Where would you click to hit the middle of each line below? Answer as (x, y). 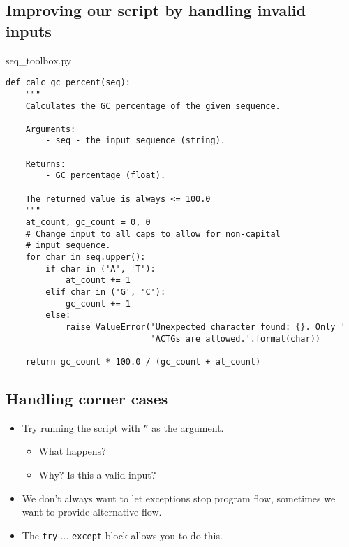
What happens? (72, 451)
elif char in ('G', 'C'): (106, 292)
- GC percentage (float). (106, 176)
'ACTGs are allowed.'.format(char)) (236, 338)
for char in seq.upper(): (86, 257)
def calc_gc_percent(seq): (68, 83)
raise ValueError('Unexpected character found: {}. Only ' (205, 327)
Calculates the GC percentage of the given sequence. (153, 106)
